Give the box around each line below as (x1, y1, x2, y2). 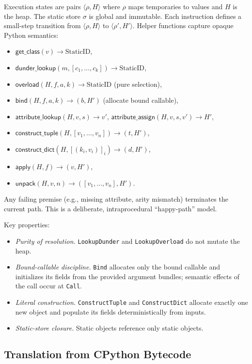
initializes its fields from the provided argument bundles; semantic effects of (15, 271, 239, 281)
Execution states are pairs (4, 1, 81, 11)
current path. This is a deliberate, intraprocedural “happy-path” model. (4, 203, 217, 213)
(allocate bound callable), (103, 95, 178, 105)
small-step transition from (4, 20, 81, 31)
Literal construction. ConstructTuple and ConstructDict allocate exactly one (15, 297, 248, 307)
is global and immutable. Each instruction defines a (89, 11, 242, 21)
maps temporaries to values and (128, 1, 223, 11)
